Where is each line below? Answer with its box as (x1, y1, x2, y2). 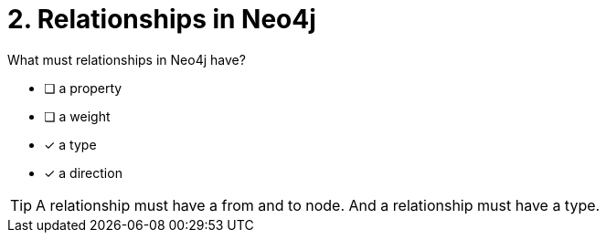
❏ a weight (44, 108, 111, 124)
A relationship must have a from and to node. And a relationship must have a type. (36, 195, 601, 214)
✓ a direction (44, 164, 122, 181)
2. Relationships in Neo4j (7, 4, 316, 35)
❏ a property (44, 79, 122, 96)
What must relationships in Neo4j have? (7, 51, 246, 68)
